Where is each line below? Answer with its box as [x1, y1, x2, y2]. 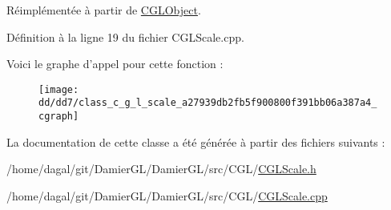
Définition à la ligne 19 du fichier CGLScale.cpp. [6, 28, 244, 45]
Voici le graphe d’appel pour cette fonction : [6, 55, 224, 72]
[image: [38, 83, 79, 95]
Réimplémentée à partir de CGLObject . [6, 2, 201, 18]
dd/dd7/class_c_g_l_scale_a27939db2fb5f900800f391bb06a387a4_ [38, 97, 377, 109]
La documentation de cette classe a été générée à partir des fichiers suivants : [6, 133, 385, 150]
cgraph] [38, 111, 79, 123]
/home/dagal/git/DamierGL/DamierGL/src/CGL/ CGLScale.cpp [6, 187, 328, 204]
